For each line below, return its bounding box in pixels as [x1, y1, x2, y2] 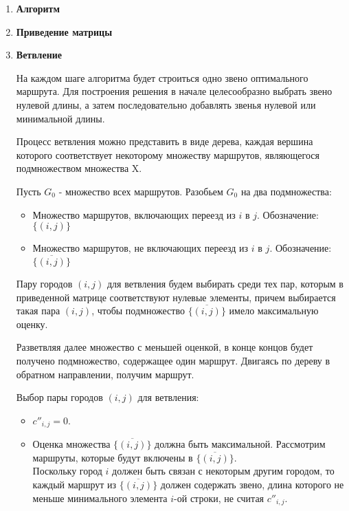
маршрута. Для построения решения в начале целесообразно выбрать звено [16, 84, 333, 98]
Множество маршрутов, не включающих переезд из [32, 241, 249, 255]
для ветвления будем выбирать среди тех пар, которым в [106, 276, 344, 290]
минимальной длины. [16, 111, 105, 125]
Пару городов [16, 276, 73, 290]
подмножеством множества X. [16, 161, 142, 175]
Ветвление [16, 47, 63, 62]
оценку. [16, 316, 48, 331]
